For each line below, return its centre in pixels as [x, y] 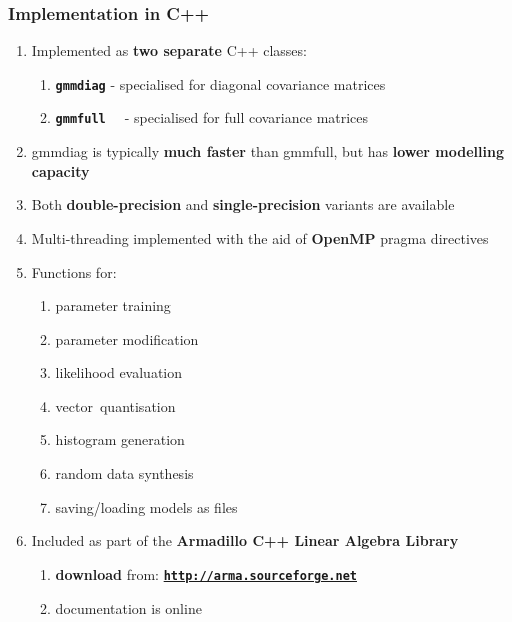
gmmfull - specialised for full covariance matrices [212, 117]
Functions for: [74, 271]
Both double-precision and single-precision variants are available [243, 204]
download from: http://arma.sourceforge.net [206, 573]
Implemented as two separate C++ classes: [169, 50]
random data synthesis [124, 473]
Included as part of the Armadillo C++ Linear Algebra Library [245, 540]
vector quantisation [115, 405]
